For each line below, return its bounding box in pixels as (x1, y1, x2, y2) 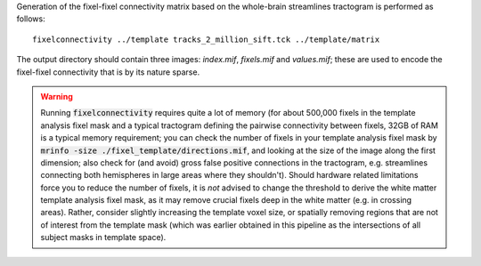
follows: (16, 13, 45, 24)
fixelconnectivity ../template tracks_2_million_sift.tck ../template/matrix (32, 34, 380, 44)
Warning (40, 91, 73, 101)
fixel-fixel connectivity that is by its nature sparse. (16, 67, 200, 77)
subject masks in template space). (40, 232, 167, 243)
